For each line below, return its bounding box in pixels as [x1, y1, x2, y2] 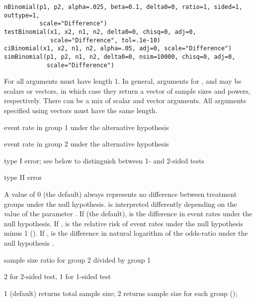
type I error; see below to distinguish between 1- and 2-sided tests [4, 155, 205, 165]
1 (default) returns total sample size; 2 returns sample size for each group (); [4, 288, 238, 298]
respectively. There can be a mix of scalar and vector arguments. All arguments [4, 95, 247, 106]
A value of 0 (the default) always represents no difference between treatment [4, 189, 237, 199]
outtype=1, [4, 11, 40, 19]
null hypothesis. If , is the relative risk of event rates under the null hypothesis [4, 218, 243, 228]
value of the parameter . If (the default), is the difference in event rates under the [4, 208, 253, 219]
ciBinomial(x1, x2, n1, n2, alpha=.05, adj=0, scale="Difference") [4, 45, 232, 52]
